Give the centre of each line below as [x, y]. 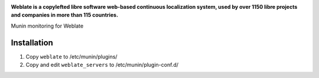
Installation [32, 43]
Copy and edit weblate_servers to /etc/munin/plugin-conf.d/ [102, 65]
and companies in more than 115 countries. [64, 15]
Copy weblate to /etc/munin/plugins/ [71, 56]
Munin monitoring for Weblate [47, 26]
